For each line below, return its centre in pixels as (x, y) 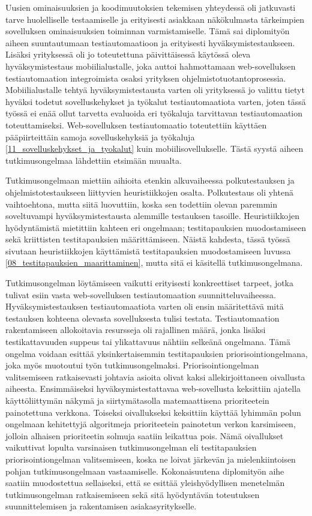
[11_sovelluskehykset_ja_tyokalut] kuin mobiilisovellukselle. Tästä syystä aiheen (154, 148)
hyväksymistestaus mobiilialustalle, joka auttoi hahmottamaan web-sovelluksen (151, 66)
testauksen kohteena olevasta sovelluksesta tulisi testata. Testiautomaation (142, 318)
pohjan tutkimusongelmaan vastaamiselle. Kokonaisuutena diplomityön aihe (145, 471)
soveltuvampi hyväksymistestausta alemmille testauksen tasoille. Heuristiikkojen (152, 216)
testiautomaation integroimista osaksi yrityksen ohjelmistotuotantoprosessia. (146, 78)
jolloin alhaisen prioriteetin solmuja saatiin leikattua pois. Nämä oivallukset (145, 435)
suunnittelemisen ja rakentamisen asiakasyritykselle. (101, 506)
